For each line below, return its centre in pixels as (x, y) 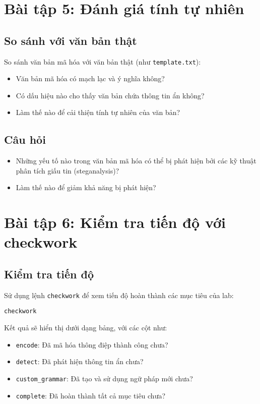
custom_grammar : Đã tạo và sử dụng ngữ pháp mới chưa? (104, 378)
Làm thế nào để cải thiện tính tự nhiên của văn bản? (98, 112)
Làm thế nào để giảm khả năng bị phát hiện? (86, 187)
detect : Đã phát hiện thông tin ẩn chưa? (80, 361)
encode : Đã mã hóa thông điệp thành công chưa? (92, 344)
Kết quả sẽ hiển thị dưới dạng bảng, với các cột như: (86, 328)
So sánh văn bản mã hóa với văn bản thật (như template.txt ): (103, 61)
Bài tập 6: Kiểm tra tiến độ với (115, 222)
